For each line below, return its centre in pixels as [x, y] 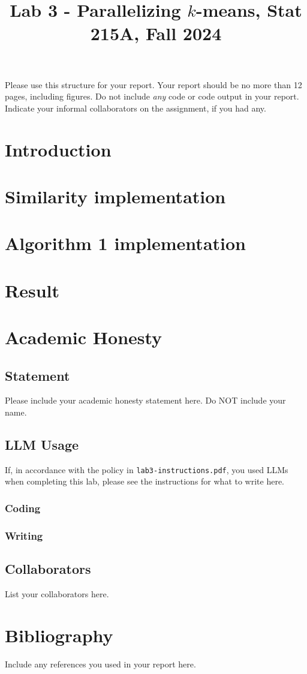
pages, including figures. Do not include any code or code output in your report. [152, 96]
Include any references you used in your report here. [100, 664]
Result [32, 290]
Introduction [58, 149]
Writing [24, 535]
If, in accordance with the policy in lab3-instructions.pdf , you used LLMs [147, 469]
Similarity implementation [115, 196]
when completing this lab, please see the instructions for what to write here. [145, 481]
